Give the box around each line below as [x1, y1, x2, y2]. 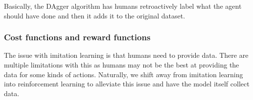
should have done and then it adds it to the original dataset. [4, 10, 185, 20]
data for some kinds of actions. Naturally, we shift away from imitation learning [4, 69, 243, 79]
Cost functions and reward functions [4, 31, 151, 43]
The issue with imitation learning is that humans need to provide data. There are [4, 50, 249, 60]
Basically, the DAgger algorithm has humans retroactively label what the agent [4, 1, 242, 11]
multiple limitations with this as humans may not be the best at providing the [4, 60, 239, 69]
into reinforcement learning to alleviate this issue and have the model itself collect [4, 79, 250, 89]
